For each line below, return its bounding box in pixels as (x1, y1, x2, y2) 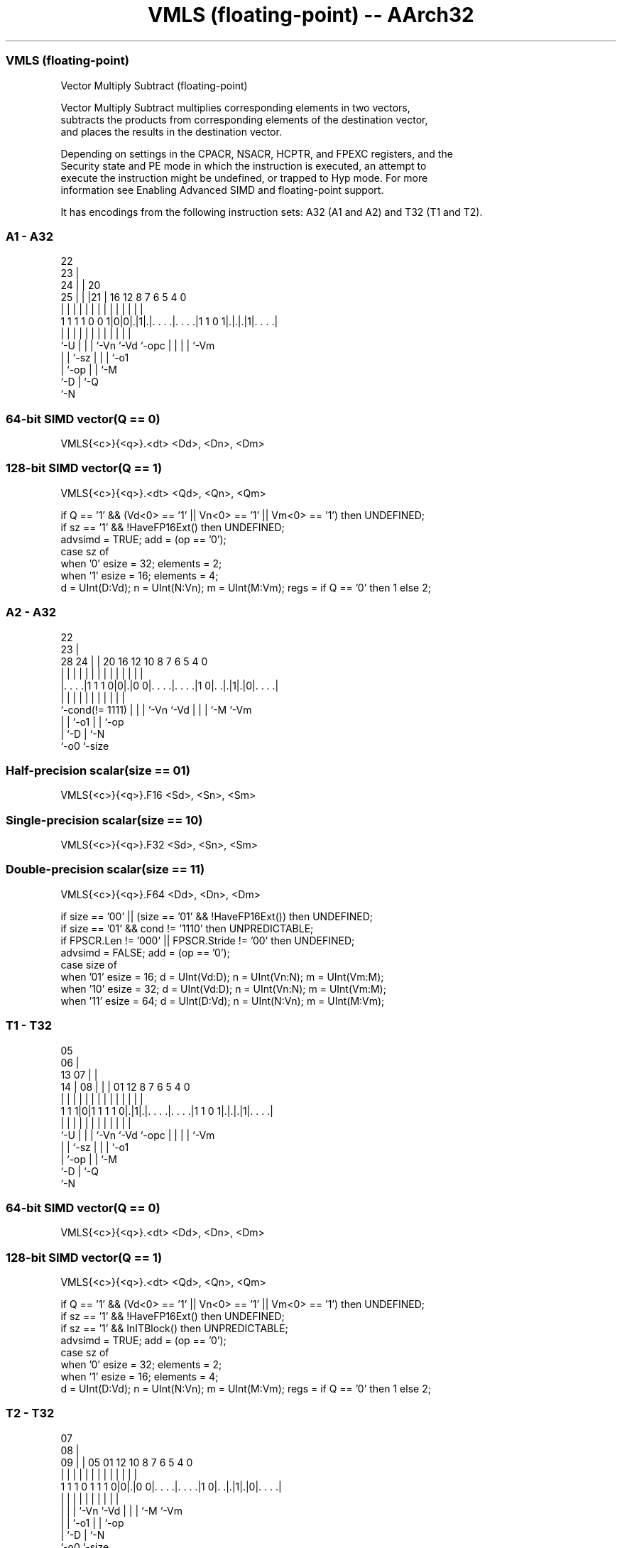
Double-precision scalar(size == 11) (6, 862, 205, 877)
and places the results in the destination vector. (60, 125, 282, 138)
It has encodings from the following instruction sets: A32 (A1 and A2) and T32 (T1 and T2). (60, 205, 483, 218)
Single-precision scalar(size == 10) (6, 812, 203, 827)
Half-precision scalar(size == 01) (6, 763, 190, 778)
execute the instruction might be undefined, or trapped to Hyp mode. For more (60, 171, 428, 184)
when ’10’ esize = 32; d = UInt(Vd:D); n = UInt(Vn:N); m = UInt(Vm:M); (60, 982, 386, 995)
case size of (60, 958, 117, 971)
